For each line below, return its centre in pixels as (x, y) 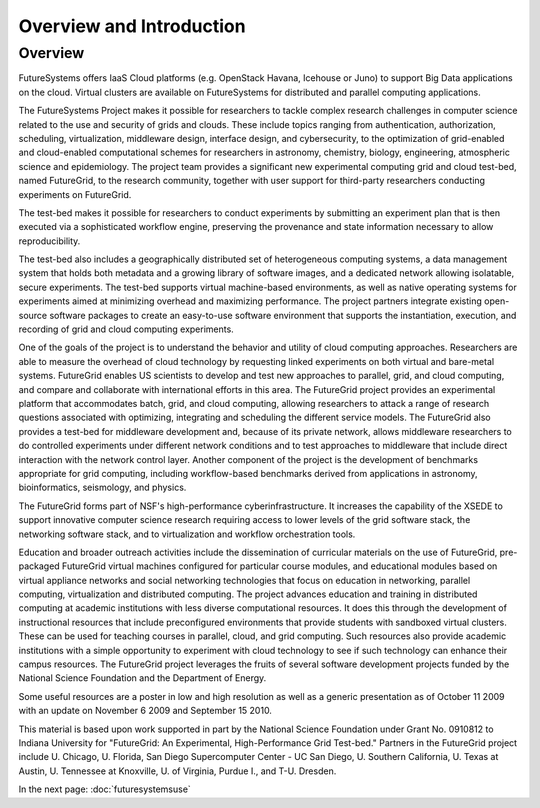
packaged (39, 566)
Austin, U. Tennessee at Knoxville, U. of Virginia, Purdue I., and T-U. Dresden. (177, 771)
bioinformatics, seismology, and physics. (102, 487)
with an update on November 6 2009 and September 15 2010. (145, 711)
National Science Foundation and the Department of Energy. (142, 678)
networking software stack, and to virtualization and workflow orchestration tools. (187, 534)
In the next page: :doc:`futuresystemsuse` (105, 789)
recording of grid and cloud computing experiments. (126, 329)
